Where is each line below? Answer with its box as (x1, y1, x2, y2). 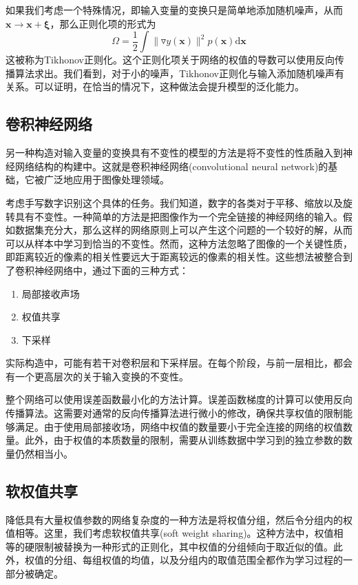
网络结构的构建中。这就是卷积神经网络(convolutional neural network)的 (14, 158, 328, 173)
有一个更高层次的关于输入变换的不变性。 (6, 369, 189, 383)
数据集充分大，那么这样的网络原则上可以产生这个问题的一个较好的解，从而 (14, 223, 352, 237)
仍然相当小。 (14, 446, 73, 460)
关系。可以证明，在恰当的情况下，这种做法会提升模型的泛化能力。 (6, 79, 304, 94)
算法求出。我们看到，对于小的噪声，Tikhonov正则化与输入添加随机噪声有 (14, 65, 344, 80)
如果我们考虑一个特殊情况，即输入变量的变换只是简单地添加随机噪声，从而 (6, 3, 343, 17)
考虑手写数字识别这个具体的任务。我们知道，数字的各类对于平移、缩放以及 (6, 195, 343, 209)
